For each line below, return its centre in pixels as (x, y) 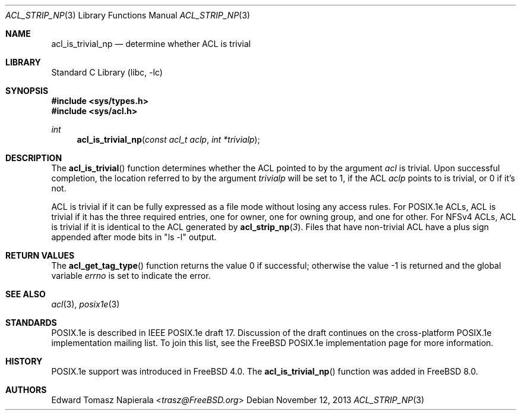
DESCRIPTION (34, 158)
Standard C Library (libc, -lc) (107, 72)
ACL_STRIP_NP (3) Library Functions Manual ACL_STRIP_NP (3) (128, 15)
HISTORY (24, 361)
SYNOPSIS (27, 91)
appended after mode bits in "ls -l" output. (134, 237)
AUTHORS (26, 390)
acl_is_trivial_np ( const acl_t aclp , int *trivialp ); (168, 139)
